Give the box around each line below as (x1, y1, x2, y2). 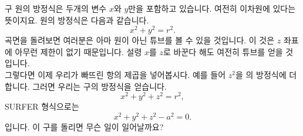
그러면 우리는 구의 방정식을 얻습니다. (32, 80, 167, 92)
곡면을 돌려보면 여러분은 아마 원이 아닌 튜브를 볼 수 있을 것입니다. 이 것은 (5, 34, 275, 46)
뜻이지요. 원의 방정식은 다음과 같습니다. (5, 13, 149, 26)
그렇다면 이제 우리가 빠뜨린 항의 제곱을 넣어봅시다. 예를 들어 (5, 69, 226, 81)
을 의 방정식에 (235, 69, 287, 81)
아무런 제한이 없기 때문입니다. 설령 (15, 45, 142, 57)
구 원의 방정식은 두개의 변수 (5, 2, 107, 14)
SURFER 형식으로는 (5, 100, 79, 113)
